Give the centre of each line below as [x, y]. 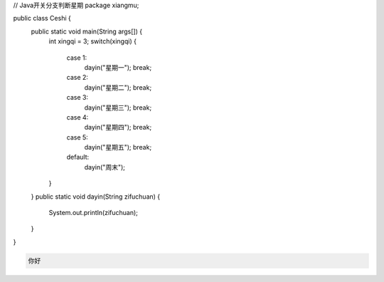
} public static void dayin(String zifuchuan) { [96, 197]
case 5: [77, 137]
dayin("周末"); [105, 167]
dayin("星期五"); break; [118, 147]
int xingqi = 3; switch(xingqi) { [92, 41]
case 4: [78, 117]
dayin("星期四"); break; [118, 127]
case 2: [78, 78]
